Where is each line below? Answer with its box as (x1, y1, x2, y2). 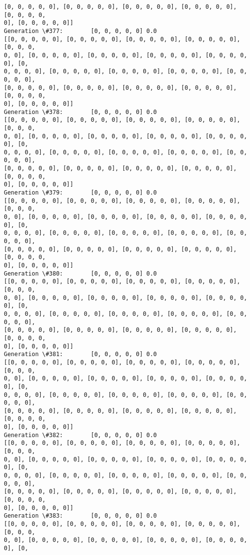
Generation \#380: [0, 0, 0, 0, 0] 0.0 (4, 270, 157, 277)
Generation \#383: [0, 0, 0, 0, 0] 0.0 (4, 512, 157, 520)
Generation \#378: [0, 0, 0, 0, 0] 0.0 (4, 108, 157, 115)
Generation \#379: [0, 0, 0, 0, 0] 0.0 (4, 189, 157, 196)
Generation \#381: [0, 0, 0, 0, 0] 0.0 (4, 351, 157, 358)
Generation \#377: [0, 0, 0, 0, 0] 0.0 (4, 27, 157, 34)
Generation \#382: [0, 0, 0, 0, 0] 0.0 (4, 431, 157, 439)
